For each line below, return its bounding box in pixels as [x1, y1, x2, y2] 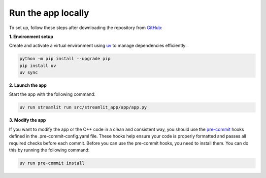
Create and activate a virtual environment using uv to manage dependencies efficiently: [9, 42, 187, 49]
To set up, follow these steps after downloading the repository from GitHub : [9, 25, 163, 31]
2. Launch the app [9, 82, 47, 88]
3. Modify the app [9, 117, 46, 123]
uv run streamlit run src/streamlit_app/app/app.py [19, 105, 147, 110]
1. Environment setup [9, 34, 54, 39]
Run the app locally [9, 7, 90, 18]
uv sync [19, 70, 38, 75]
